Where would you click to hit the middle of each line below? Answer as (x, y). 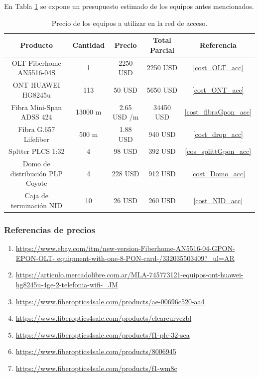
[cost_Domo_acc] (218, 173)
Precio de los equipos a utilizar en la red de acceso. (129, 23)
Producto (37, 45)
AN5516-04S (36, 72)
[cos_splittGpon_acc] (218, 151)
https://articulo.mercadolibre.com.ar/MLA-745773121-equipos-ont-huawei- (129, 275)
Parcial (162, 50)
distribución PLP (36, 173)
